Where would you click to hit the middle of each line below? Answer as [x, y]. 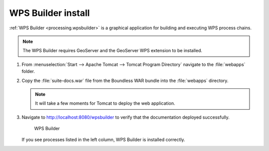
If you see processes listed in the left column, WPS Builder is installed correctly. [103, 140]
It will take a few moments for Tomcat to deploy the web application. [105, 103]
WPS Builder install [50, 13]
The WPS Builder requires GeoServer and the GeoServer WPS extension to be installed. [113, 51]
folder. [28, 72]
